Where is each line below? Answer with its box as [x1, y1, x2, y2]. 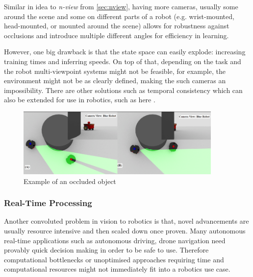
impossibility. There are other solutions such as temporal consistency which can [4, 85, 243, 95]
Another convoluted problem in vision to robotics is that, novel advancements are [4, 216, 249, 226]
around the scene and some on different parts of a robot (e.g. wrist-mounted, [4, 11, 234, 21]
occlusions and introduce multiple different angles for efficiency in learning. [4, 30, 229, 40]
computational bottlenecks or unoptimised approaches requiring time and [4, 254, 224, 264]
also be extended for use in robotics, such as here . [4, 94, 155, 105]
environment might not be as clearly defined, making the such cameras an [4, 75, 226, 86]
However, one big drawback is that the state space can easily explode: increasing [4, 46, 246, 57]
